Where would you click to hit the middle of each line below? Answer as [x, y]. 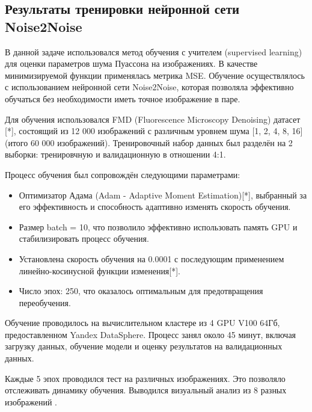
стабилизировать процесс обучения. [84, 238]
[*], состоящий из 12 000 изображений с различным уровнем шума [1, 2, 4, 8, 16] [154, 131]
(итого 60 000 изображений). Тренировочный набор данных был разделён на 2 [149, 142]
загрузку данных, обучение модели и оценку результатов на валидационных [144, 346]
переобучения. [45, 302]
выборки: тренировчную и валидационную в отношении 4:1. [115, 154]
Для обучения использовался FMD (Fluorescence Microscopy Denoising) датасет [153, 119]
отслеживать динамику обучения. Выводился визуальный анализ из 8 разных [146, 390]
